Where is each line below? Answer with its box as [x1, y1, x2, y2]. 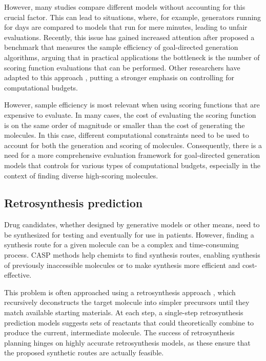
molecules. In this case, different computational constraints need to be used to [4, 130, 249, 140]
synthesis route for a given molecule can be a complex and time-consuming [4, 239, 239, 250]
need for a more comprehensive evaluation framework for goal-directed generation [4, 150, 260, 160]
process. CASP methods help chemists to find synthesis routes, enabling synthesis [4, 249, 260, 260]
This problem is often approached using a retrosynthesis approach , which [4, 286, 236, 297]
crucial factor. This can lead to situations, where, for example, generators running [4, 11, 261, 22]
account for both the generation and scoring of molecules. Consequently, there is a [4, 139, 262, 150]
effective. [4, 269, 32, 280]
